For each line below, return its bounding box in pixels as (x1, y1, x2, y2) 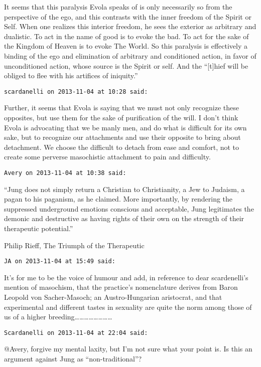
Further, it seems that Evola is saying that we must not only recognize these (4, 102, 239, 113)
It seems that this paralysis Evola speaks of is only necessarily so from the (4, 2, 232, 12)
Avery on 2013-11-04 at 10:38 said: (4, 169, 126, 176)
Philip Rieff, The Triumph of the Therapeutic (4, 240, 145, 250)
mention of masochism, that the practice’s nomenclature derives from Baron (4, 282, 238, 292)
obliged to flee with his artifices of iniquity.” (4, 70, 138, 81)
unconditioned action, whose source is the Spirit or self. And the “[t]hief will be (4, 60, 248, 71)
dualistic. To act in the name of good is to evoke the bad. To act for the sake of (4, 31, 249, 41)
